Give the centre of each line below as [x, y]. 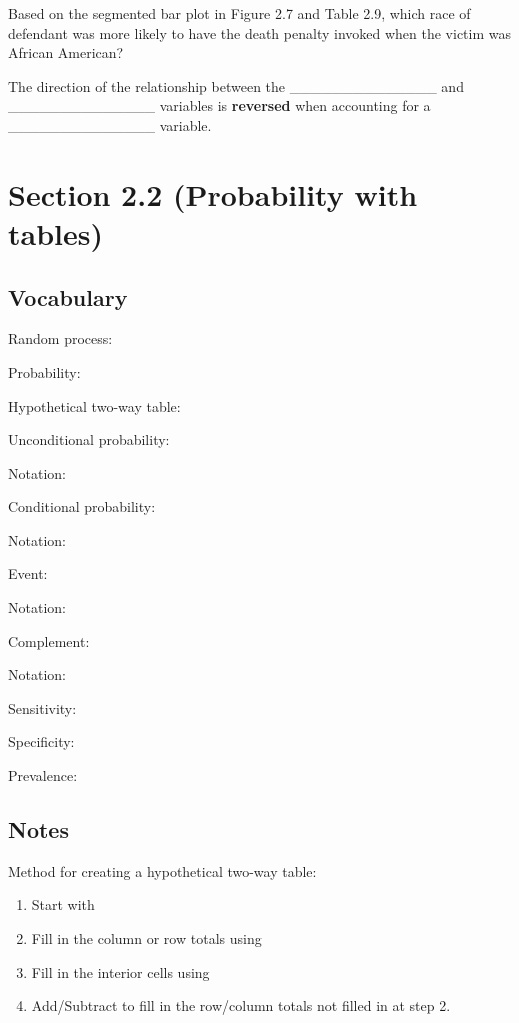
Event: [28, 573]
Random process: [60, 338]
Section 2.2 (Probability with [213, 193]
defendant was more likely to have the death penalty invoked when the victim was [259, 32]
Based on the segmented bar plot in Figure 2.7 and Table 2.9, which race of [239, 13]
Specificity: [41, 741]
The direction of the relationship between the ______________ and [236, 85]
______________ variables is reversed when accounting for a [219, 105]
